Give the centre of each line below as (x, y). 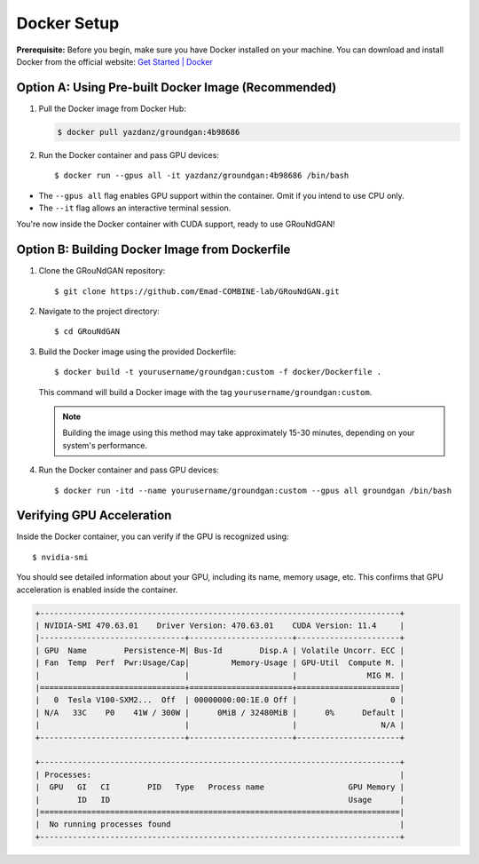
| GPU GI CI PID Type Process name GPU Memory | (220, 787)
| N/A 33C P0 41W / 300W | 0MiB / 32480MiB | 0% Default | (220, 712)
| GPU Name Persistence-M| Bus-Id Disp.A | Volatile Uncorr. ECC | (220, 650)
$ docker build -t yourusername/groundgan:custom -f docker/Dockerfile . (218, 372)
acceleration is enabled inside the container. (97, 590)
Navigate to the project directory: (99, 312)
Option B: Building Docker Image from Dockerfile (153, 250)
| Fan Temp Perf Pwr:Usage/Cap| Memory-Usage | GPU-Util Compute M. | (220, 663)
